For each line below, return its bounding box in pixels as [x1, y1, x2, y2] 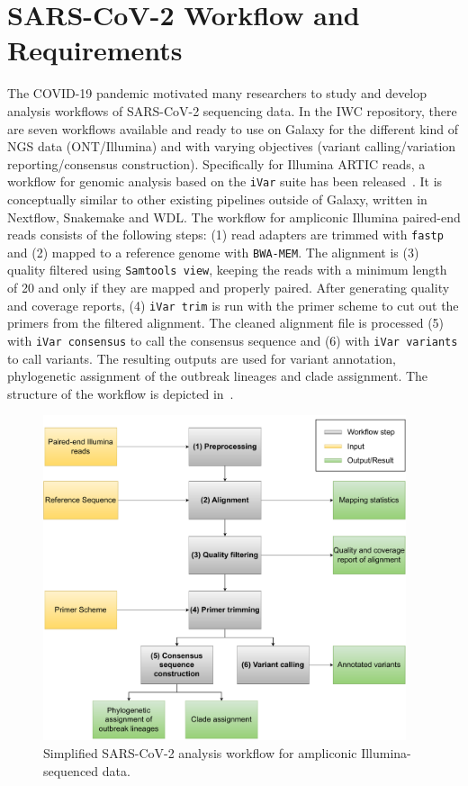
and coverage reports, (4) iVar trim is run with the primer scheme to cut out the [7, 295, 459, 314]
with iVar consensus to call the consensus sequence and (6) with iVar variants [7, 330, 458, 349]
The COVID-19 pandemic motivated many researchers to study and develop [7, 84, 427, 103]
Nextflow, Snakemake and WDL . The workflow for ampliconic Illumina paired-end [7, 207, 461, 226]
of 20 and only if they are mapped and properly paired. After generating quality [7, 278, 450, 297]
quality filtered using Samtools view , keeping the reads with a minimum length [7, 260, 447, 279]
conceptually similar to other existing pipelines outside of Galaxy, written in [7, 189, 427, 208]
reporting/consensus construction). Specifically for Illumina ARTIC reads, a [7, 154, 426, 173]
